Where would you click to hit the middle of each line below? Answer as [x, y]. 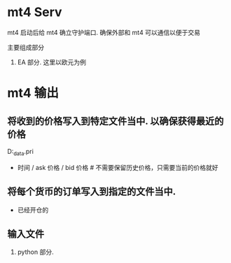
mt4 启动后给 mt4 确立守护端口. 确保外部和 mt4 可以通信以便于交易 [104, 32]
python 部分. [35, 252]
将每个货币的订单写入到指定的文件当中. [92, 192]
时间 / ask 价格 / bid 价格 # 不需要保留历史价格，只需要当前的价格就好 [118, 167]
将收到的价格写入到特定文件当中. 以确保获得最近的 [115, 121]
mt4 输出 [33, 93]
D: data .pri [20, 152]
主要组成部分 [26, 47]
